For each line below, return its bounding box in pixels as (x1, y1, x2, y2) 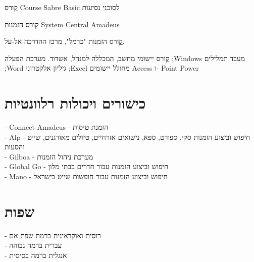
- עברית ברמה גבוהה (5, 240, 62, 250)
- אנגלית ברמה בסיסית (5, 249, 67, 260)
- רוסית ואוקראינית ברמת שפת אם (5, 230, 101, 240)
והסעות (5, 141, 25, 152)
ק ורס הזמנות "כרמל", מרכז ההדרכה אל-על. (5, 36, 125, 46)
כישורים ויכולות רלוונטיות (5, 92, 146, 113)
